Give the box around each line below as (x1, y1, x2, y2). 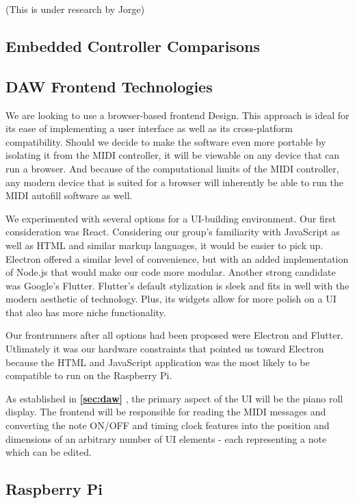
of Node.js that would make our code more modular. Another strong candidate (5, 265, 336, 279)
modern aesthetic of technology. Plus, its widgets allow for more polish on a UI (5, 292, 337, 306)
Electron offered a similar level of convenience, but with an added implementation (5, 251, 349, 266)
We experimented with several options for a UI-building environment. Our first (5, 211, 337, 225)
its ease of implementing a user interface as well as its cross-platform (5, 121, 293, 136)
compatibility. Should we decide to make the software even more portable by (5, 134, 326, 149)
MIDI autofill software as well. (5, 188, 133, 203)
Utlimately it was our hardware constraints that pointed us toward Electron (5, 341, 324, 356)
